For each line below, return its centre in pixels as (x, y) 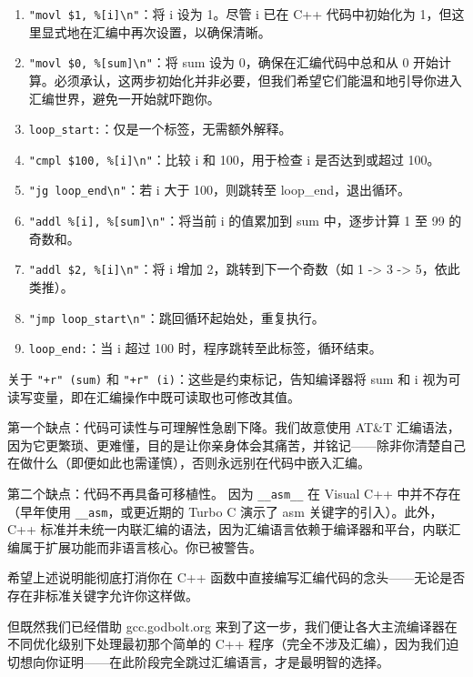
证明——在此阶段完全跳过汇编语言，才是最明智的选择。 (223, 661)
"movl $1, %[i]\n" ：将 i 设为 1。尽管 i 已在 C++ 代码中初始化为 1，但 (240, 14)
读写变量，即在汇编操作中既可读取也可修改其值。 (154, 396)
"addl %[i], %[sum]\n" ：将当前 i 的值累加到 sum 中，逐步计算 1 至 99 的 (245, 221)
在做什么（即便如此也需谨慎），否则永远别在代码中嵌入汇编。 (189, 463)
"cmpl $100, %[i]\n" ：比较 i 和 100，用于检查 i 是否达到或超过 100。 (234, 159)
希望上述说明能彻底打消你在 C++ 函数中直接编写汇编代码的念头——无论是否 (236, 577)
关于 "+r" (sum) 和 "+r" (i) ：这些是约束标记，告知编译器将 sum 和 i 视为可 (234, 378)
